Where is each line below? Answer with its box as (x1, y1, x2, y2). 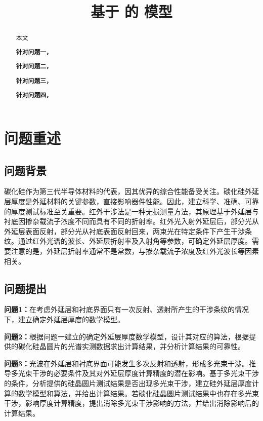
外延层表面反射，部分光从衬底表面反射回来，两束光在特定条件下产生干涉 (4, 225, 245, 236)
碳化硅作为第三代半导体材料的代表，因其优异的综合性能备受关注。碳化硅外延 (4, 186, 259, 197)
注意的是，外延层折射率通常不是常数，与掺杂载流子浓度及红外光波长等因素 (11, 245, 259, 256)
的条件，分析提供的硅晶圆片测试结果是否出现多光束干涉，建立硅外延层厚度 (4, 377, 252, 388)
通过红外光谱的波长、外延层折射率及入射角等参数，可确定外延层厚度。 (18, 236, 252, 246)
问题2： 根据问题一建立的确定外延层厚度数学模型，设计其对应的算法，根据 (4, 331, 249, 341)
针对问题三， (16, 76, 53, 85)
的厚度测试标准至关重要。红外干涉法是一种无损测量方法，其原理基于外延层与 (4, 206, 259, 216)
